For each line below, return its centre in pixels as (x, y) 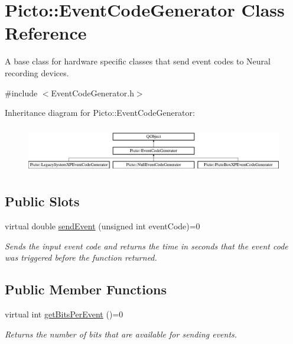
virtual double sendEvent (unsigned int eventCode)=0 (102, 226)
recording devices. (37, 72)
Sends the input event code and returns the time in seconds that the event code (146, 246)
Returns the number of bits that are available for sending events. (121, 334)
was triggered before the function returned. (81, 257)
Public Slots (42, 201)
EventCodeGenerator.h (92, 93)
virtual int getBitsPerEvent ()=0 (64, 314)
